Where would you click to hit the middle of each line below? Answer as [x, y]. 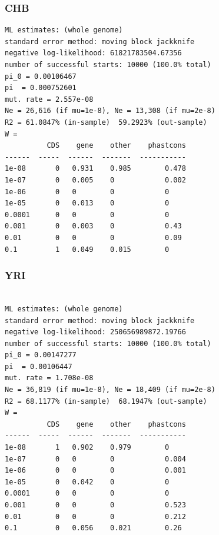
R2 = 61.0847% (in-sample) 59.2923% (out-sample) [106, 122]
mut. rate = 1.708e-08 [49, 378]
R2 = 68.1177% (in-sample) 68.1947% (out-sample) [106, 401]
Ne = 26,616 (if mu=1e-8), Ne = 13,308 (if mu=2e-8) [110, 111]
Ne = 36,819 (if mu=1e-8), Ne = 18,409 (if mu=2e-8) [110, 390]
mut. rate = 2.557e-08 [49, 99]
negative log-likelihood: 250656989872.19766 [95, 332]
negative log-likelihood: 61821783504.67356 [93, 53]
